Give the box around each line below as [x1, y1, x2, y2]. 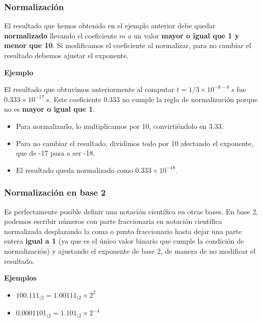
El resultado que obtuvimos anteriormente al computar [4, 84, 174, 95]
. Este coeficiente [49, 94, 102, 104]
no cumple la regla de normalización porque [122, 94, 258, 104]
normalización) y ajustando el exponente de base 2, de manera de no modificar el [4, 245, 255, 256]
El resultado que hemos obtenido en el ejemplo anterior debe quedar [4, 20, 215, 31]
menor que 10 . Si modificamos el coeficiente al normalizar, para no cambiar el [4, 40, 251, 51]
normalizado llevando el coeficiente [4, 30, 117, 40]
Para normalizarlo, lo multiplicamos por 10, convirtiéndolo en [16, 120, 207, 131]
